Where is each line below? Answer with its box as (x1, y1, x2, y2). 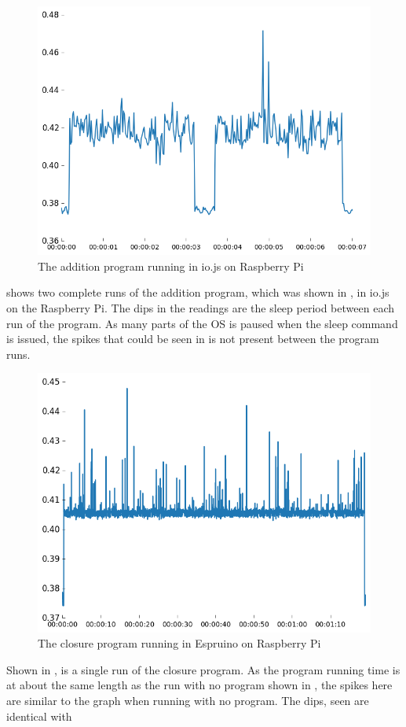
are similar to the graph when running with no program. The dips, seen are (6, 692, 369, 708)
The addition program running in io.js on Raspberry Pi (38, 257, 304, 274)
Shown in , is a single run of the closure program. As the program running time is (6, 661, 401, 677)
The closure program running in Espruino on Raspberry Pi (38, 635, 321, 651)
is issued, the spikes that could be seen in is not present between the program (6, 330, 379, 347)
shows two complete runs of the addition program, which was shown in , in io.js (6, 284, 390, 301)
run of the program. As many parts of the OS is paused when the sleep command (6, 315, 398, 331)
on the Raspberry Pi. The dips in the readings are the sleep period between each (6, 299, 394, 316)
